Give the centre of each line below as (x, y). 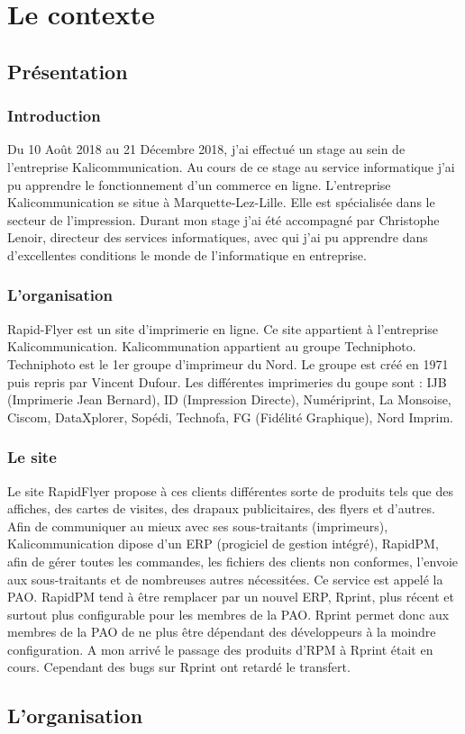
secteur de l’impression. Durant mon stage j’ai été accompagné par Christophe (223, 219)
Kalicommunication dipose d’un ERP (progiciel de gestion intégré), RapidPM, (223, 544)
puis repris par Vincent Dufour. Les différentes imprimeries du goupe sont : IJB (227, 381)
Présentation (68, 71)
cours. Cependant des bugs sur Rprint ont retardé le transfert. (179, 667)
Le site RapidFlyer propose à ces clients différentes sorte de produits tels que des (230, 490)
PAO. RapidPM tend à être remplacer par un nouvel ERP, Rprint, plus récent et (231, 597)
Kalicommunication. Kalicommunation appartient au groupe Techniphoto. (212, 346)
